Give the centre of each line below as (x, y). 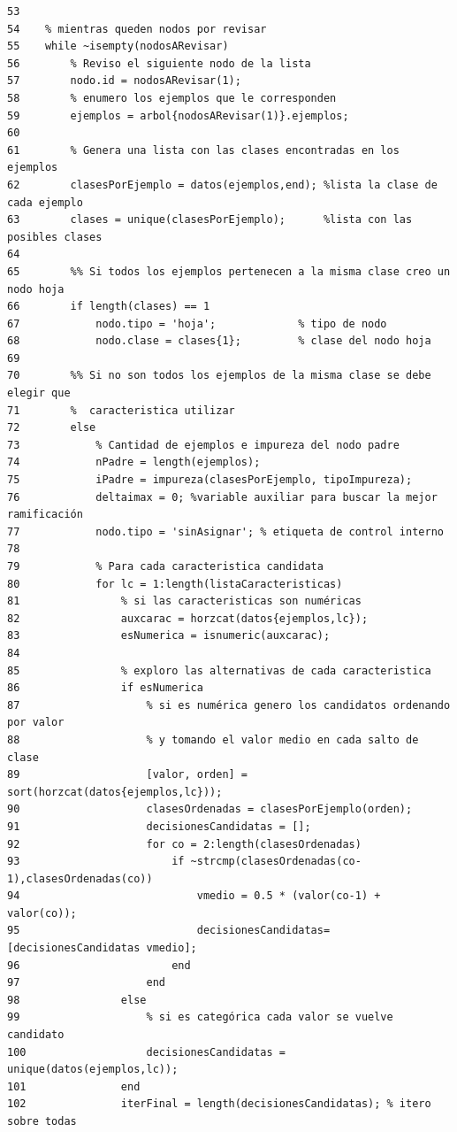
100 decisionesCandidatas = (146, 1052)
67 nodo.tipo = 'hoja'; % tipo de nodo (197, 323)
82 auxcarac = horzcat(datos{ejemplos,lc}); (188, 618)
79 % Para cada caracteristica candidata (165, 566)
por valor (36, 723)
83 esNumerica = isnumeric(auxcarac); (169, 636)
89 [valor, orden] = (128, 775)
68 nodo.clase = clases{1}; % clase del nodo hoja (219, 341)
